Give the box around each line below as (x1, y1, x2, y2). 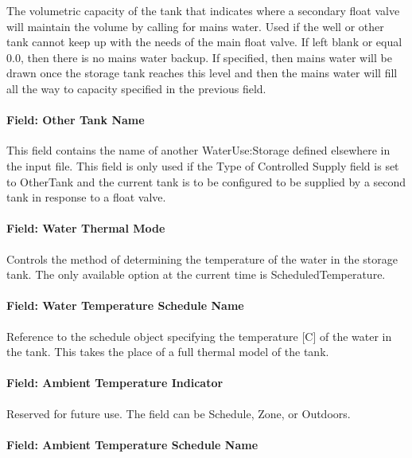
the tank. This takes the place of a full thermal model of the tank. (6, 343, 329, 360)
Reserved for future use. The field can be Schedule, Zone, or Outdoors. (6, 405, 351, 421)
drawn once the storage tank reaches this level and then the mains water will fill (6, 65, 398, 81)
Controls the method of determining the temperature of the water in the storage (6, 250, 398, 267)
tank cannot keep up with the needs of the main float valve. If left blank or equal (6, 33, 402, 50)
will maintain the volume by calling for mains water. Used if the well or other (6, 18, 384, 34)
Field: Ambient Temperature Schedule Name (6, 436, 258, 452)
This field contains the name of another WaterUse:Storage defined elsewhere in (6, 142, 391, 159)
